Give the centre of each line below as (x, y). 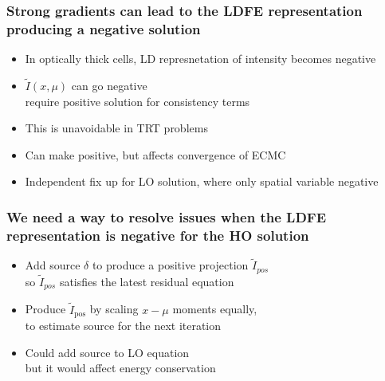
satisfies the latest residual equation (147, 281)
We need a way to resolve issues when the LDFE (167, 216)
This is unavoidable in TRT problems (116, 128)
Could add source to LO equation (107, 352)
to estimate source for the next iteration (123, 326)
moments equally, (215, 309)
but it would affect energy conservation (120, 368)
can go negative (109, 85)
